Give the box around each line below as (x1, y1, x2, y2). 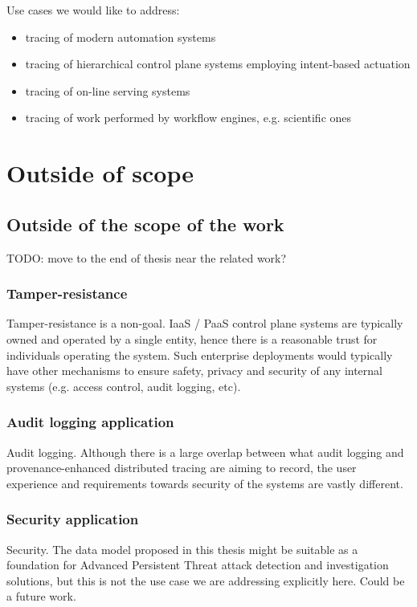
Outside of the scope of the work (6, 211, 284, 236)
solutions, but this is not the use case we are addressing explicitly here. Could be (6, 572, 405, 589)
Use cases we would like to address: (6, 2, 180, 18)
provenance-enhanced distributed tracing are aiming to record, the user (6, 459, 357, 476)
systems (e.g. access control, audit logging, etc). (6, 377, 241, 394)
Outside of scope (6, 157, 194, 189)
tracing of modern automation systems (25, 28, 216, 45)
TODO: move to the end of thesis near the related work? (6, 249, 287, 266)
